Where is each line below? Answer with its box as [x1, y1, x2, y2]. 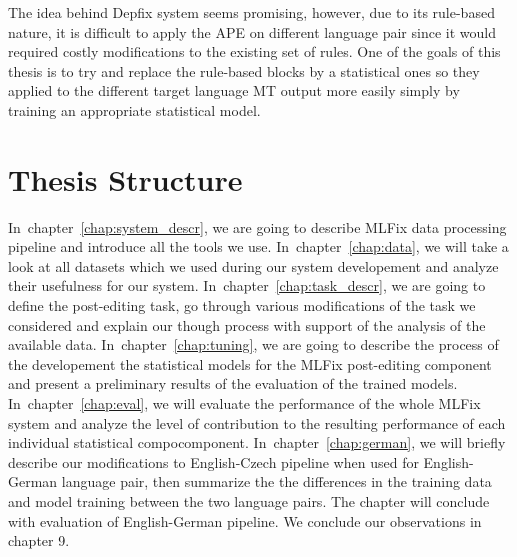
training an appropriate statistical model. [8, 99, 261, 120]
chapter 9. [8, 530, 70, 551]
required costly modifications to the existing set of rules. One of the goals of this [8, 41, 501, 62]
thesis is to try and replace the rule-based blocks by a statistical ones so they [8, 60, 480, 81]
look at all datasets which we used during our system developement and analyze [8, 255, 499, 276]
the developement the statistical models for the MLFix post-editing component [8, 353, 492, 374]
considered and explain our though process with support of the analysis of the [8, 314, 486, 335]
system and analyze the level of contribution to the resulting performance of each [8, 412, 506, 433]
